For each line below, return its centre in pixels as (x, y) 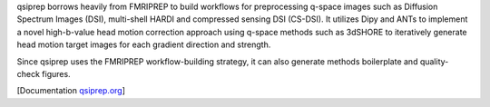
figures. (57, 73)
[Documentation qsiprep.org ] (71, 91)
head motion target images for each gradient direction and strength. (144, 44)
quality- (434, 61)
